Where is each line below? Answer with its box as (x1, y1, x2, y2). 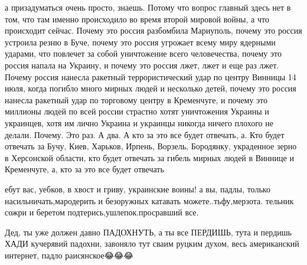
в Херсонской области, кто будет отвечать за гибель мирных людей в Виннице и (5, 151, 294, 163)
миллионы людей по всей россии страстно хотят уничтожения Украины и (5, 105, 269, 117)
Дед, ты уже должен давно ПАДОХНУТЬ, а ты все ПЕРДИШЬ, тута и (5, 225, 258, 238)
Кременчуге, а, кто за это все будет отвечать (5, 163, 164, 175)
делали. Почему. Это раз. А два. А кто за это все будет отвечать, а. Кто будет (5, 128, 285, 140)
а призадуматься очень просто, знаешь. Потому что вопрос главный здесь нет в (5, 1, 291, 13)
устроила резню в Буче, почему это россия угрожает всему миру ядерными (5, 35, 276, 48)
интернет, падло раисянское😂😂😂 (5, 248, 133, 261)
